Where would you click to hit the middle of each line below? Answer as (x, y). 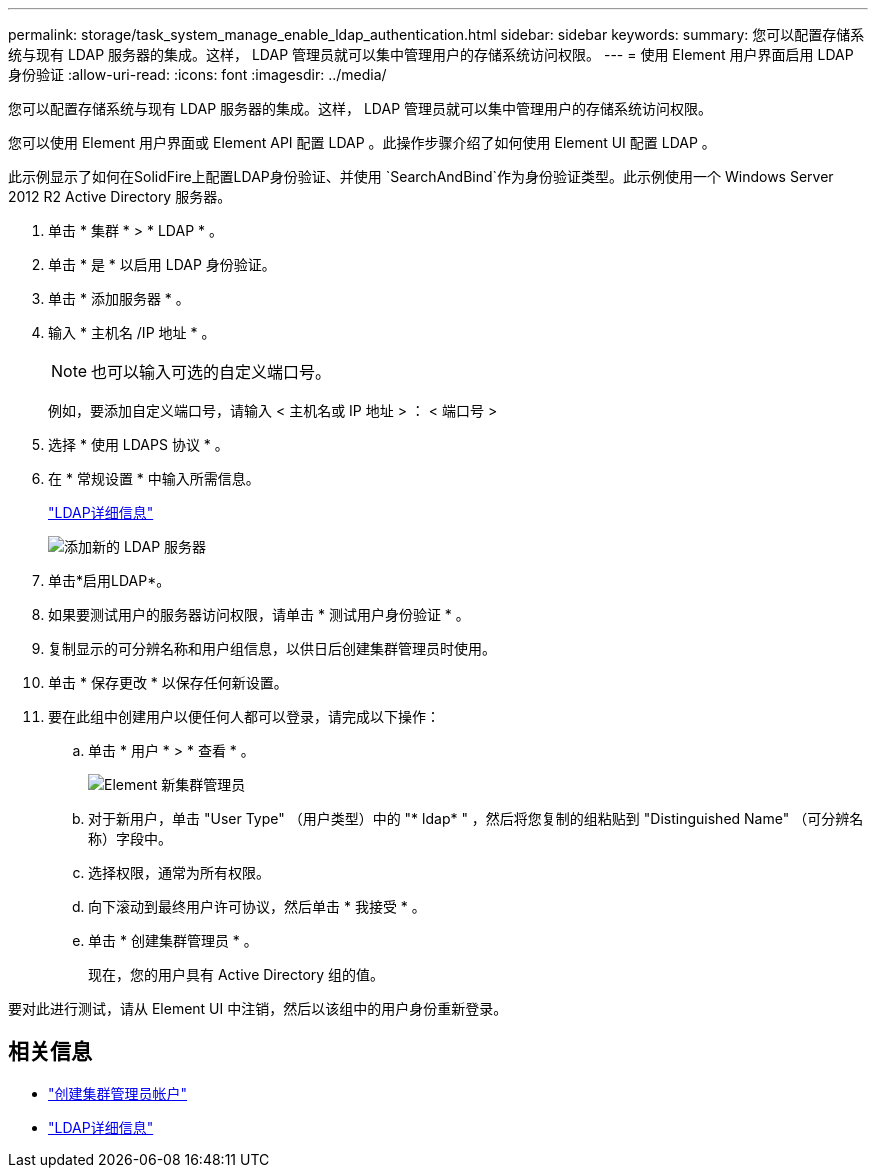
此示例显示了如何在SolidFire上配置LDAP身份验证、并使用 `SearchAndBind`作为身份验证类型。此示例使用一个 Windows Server (421, 176)
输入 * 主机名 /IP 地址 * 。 (132, 332)
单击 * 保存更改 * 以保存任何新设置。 (168, 682)
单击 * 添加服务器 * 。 (119, 298)
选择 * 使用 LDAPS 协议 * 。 (138, 444)
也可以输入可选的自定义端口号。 (211, 372)
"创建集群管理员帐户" (118, 1093)
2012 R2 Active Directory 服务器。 (120, 196)
